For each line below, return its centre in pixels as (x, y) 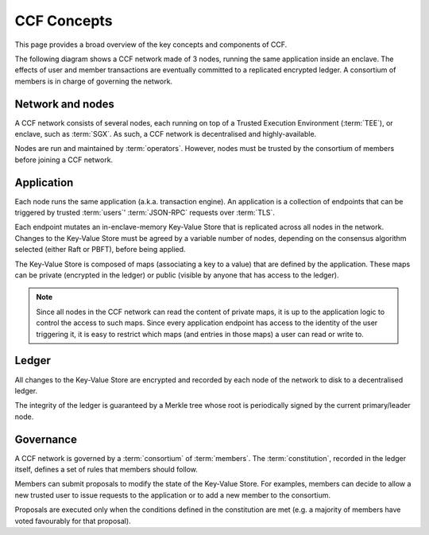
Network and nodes (65, 104)
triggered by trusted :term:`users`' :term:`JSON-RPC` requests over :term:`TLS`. (145, 213)
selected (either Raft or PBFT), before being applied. (100, 250)
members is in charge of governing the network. (94, 81)
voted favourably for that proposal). (73, 521)
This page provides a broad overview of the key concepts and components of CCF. (151, 45)
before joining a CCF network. (64, 160)
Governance (46, 439)
